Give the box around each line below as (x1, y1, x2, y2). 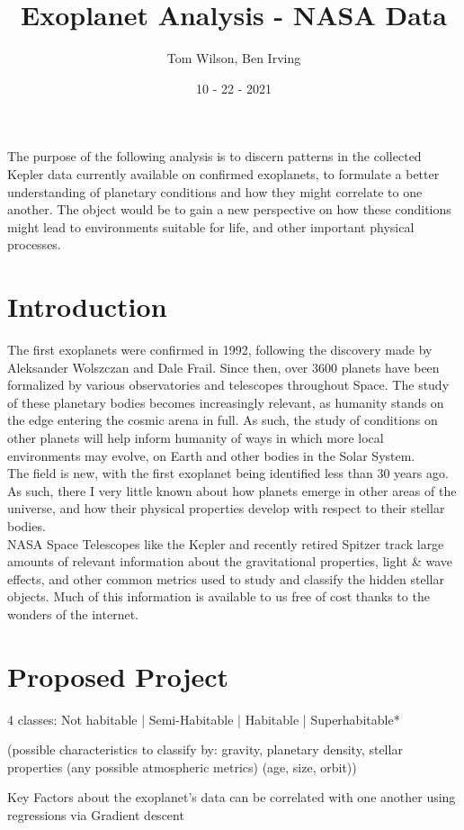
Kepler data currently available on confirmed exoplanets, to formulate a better (7, 164, 440, 183)
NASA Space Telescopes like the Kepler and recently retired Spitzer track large (7, 534, 444, 553)
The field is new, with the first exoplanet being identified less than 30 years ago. (7, 464, 449, 483)
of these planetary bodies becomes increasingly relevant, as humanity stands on (7, 392, 444, 411)
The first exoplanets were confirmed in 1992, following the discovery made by (7, 340, 433, 358)
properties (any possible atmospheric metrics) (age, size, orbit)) (7, 757, 357, 776)
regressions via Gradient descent (7, 806, 184, 824)
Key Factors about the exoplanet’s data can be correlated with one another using (7, 788, 456, 807)
